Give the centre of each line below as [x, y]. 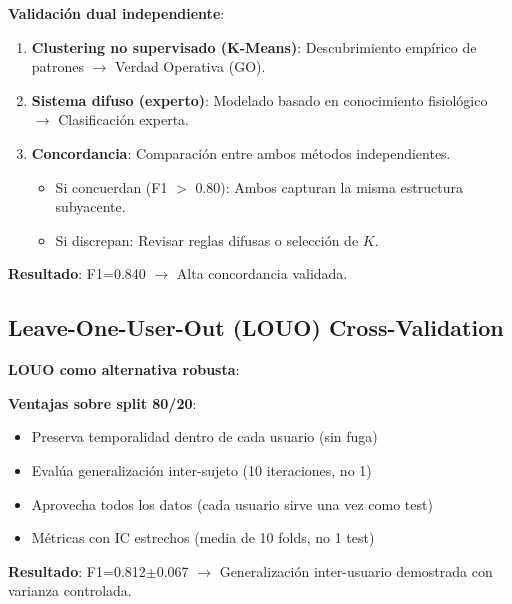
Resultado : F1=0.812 [77, 570]
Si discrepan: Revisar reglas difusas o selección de [207, 239]
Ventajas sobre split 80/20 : [102, 402]
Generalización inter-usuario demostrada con [356, 570]
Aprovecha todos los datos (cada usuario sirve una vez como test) [232, 503]
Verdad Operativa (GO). [190, 66]
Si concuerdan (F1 [111, 186]
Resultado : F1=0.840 [77, 273]
